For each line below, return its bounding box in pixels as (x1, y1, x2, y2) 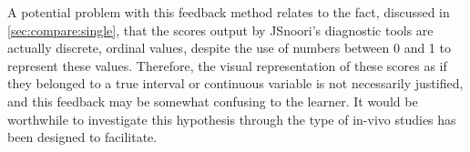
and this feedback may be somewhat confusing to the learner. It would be (7, 91, 418, 110)
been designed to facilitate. (7, 127, 158, 147)
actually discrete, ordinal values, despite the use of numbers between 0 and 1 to (7, 38, 451, 57)
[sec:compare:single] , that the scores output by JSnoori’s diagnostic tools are (7, 20, 434, 39)
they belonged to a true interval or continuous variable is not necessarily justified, (7, 74, 464, 93)
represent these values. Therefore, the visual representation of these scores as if (7, 56, 447, 75)
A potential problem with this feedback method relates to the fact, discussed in (7, 3, 450, 21)
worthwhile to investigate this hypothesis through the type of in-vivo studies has (7, 109, 456, 128)
